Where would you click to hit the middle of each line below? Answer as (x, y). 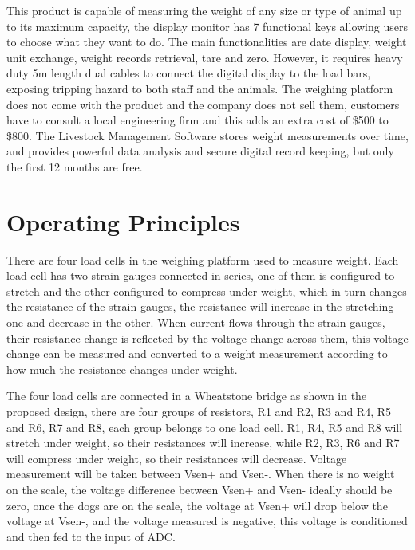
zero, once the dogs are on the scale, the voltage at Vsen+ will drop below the (197, 505)
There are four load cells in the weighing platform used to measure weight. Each (203, 259)
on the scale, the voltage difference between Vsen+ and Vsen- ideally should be (200, 489)
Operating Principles (123, 221)
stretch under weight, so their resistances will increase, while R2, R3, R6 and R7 (203, 443)
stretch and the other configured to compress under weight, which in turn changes (207, 291)
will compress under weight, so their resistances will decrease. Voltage (177, 458)
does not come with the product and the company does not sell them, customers (203, 104)
